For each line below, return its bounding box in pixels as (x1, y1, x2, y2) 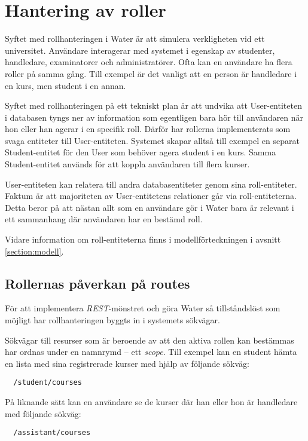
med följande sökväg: (5, 407, 81, 419)
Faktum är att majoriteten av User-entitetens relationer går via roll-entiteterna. (5, 189, 297, 202)
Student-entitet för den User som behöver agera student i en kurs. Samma (5, 146, 276, 158)
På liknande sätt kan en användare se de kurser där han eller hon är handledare (5, 396, 298, 408)
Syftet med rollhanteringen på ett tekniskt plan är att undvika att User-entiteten (5, 99, 302, 112)
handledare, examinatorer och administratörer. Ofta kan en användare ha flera (5, 56, 292, 68)
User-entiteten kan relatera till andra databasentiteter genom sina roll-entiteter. (5, 177, 297, 190)
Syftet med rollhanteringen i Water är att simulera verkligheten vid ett (5, 32, 265, 45)
